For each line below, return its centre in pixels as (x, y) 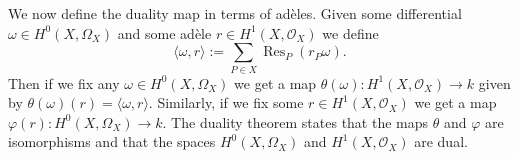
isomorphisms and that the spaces (112, 141)
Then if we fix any (64, 82)
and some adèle (164, 32)
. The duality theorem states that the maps (295, 121)
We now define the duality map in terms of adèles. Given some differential (235, 13)
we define (350, 32)
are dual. (441, 141)
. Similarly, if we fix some (226, 102)
